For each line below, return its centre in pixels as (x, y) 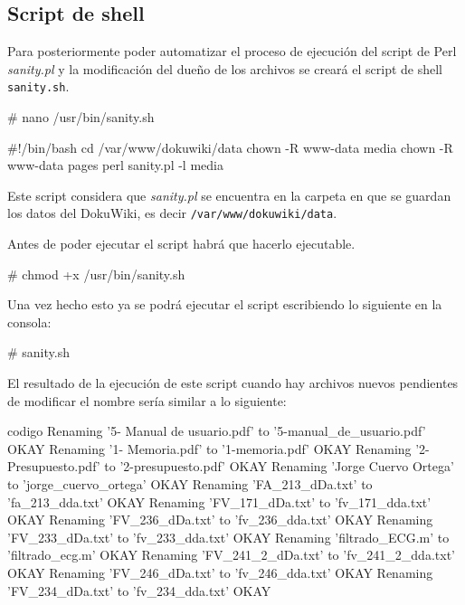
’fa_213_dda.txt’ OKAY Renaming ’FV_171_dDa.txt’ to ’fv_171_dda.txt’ (219, 501)
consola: (29, 321)
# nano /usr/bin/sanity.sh (81, 117)
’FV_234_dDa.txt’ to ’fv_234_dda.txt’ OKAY (139, 590)
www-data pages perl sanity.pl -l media (115, 165)
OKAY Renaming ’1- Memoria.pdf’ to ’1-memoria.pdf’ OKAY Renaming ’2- (218, 448)
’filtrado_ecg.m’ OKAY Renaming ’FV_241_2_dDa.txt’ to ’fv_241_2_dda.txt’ (231, 555)
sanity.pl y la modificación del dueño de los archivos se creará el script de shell (225, 68)
